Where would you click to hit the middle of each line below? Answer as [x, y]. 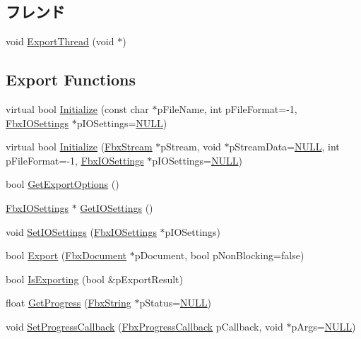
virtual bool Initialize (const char [77, 109]
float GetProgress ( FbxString [69, 303]
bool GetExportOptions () [63, 184]
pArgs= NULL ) [324, 326]
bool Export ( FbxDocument [66, 255]
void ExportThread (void [60, 41]
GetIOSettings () [117, 207]
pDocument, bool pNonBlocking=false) [219, 255]
